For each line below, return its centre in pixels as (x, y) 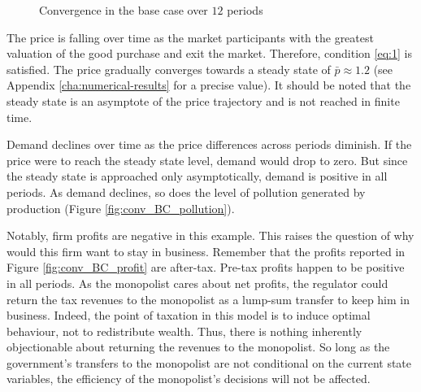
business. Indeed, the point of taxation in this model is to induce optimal (189, 315)
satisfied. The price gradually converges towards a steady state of (169, 69)
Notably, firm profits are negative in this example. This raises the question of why (210, 235)
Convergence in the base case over (124, 10)
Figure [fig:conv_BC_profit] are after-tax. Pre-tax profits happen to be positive (206, 267)
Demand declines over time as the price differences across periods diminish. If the (209, 144)
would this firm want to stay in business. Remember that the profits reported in (206, 251)
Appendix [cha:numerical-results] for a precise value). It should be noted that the (209, 85)
